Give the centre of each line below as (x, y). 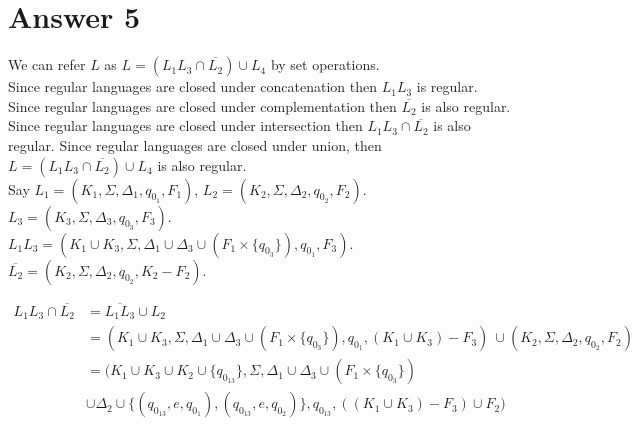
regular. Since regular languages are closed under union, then (195, 144)
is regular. (447, 86)
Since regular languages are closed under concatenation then (192, 86)
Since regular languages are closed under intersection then (185, 125)
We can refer (47, 64)
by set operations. (325, 64)
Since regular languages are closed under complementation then (202, 105)
